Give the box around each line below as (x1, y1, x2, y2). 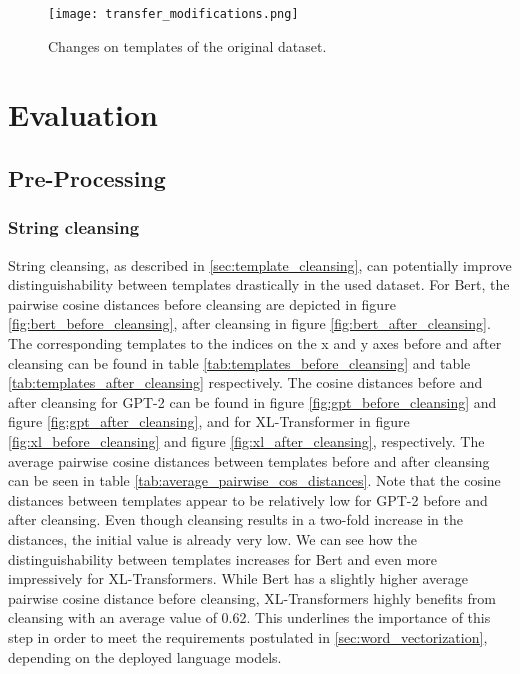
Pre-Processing (8, 163, 166, 194)
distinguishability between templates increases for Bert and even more (8, 548, 437, 569)
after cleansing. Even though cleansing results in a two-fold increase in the (8, 509, 463, 530)
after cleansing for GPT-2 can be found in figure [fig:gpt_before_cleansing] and (8, 391, 497, 412)
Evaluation (8, 94, 158, 135)
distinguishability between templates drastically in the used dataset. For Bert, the (8, 274, 510, 295)
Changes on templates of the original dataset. (48, 35, 327, 56)
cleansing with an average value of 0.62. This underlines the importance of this (8, 607, 491, 628)
